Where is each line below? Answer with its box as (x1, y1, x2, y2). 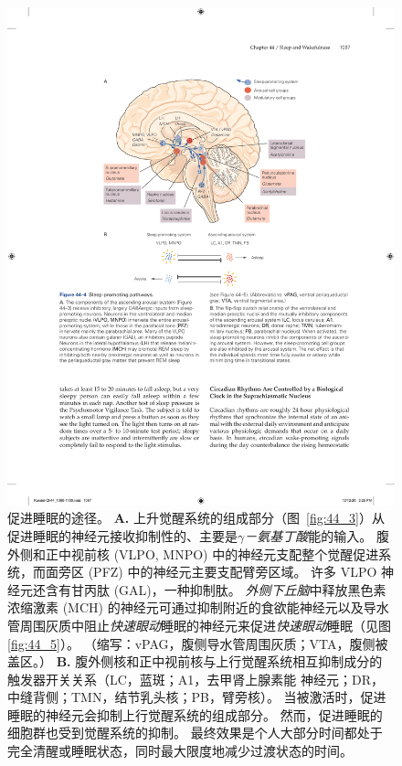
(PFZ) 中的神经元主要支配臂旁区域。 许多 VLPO (88, 562, 377, 581)
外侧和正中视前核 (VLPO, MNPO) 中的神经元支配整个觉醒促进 (7, 544, 379, 563)
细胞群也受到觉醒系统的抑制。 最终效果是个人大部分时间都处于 (7, 723, 383, 742)
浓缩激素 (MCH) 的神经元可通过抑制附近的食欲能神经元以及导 (7, 598, 376, 617)
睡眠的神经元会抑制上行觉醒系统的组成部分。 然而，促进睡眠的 (7, 705, 383, 724)
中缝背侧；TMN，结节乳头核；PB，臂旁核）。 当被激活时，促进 (7, 687, 386, 707)
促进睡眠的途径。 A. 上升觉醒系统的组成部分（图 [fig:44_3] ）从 (7, 508, 385, 527)
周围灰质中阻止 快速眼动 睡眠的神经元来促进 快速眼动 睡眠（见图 (19, 615, 391, 634)
